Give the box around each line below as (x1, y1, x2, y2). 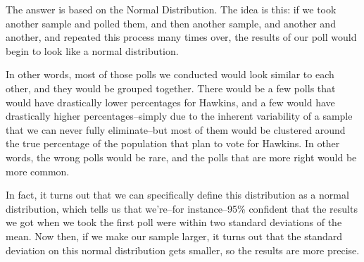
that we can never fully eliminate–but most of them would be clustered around (6, 122, 346, 137)
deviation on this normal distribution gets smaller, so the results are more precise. (6, 242, 360, 257)
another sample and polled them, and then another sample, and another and (6, 15, 336, 30)
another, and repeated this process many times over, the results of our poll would (6, 30, 357, 44)
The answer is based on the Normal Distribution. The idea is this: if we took (6, 2, 337, 16)
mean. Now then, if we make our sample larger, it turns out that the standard (6, 228, 342, 243)
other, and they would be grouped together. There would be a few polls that (6, 80, 336, 95)
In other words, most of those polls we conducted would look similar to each (6, 67, 334, 82)
